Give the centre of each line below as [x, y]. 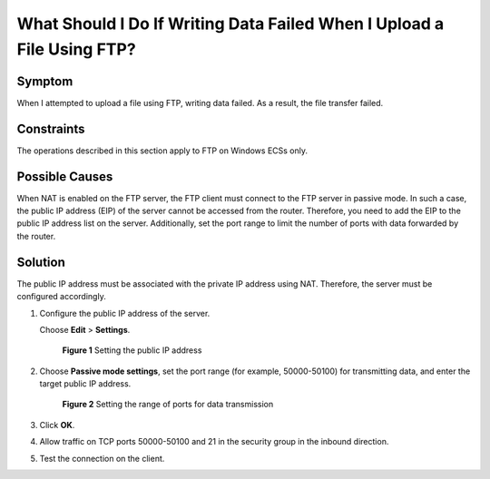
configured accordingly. [61, 297]
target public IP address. [85, 384]
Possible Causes [65, 176]
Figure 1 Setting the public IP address [132, 350]
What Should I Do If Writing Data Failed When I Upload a [230, 24]
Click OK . [57, 425]
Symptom [45, 81]
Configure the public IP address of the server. [125, 313]
